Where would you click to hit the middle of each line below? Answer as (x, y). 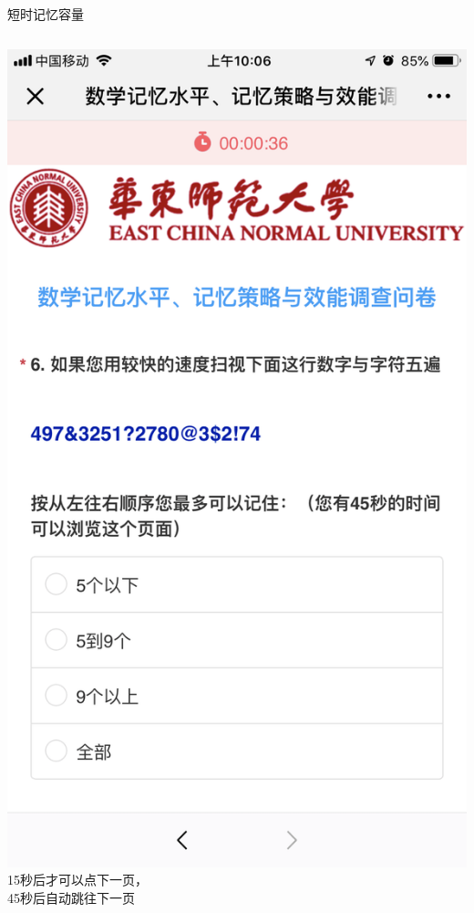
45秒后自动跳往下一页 (71, 897)
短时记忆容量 (46, 14)
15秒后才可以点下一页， (77, 880)
